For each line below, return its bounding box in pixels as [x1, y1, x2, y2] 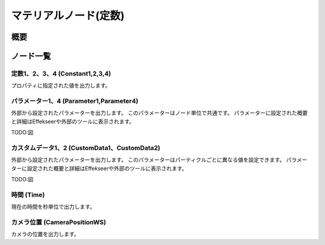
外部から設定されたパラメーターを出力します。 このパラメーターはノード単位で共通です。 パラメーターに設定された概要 [11, 109, 308, 116]
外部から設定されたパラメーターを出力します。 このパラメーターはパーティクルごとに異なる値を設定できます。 [11, 156, 285, 163]
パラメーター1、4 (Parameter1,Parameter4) [11, 97, 138, 105]
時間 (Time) [11, 190, 45, 199]
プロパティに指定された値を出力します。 [11, 82, 111, 89]
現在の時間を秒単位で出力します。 [11, 203, 96, 210]
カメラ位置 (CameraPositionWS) [11, 218, 107, 226]
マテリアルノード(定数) [11, 9, 125, 22]
